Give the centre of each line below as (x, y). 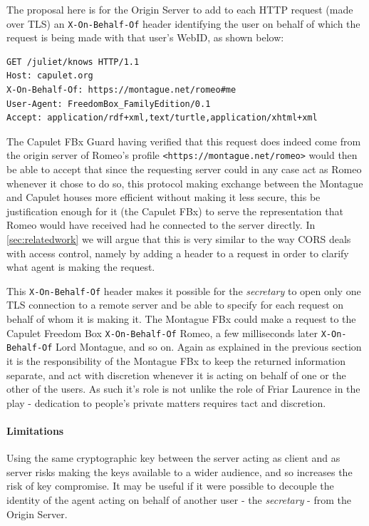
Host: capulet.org (50, 76)
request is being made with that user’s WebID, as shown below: (145, 37)
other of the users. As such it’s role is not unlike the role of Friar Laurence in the (183, 389)
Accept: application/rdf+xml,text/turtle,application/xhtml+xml (162, 118)
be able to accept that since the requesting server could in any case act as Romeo (184, 169)
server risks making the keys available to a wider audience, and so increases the (180, 471)
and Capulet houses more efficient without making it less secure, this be (163, 197)
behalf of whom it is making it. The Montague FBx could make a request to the (181, 319)
